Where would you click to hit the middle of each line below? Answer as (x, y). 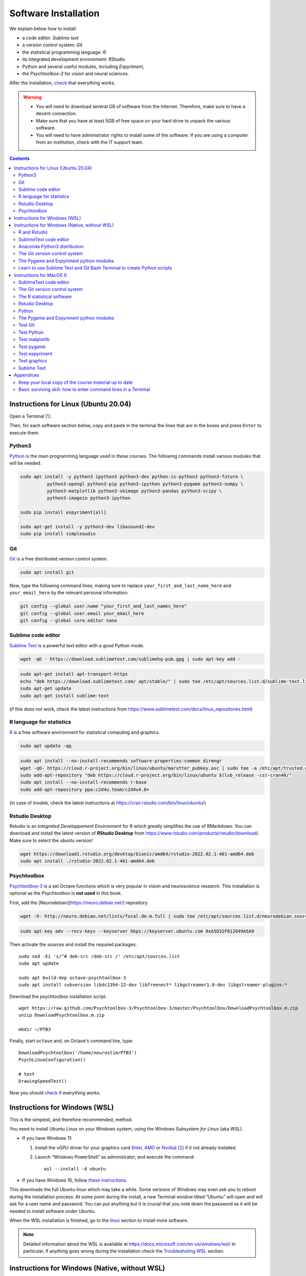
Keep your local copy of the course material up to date (75, 382)
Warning (32, 97)
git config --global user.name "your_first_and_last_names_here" (104, 606)
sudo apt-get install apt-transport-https (74, 674)
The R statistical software (45, 297)
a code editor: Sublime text (50, 38)
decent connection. (56, 114)
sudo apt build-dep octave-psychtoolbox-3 (72, 978)
